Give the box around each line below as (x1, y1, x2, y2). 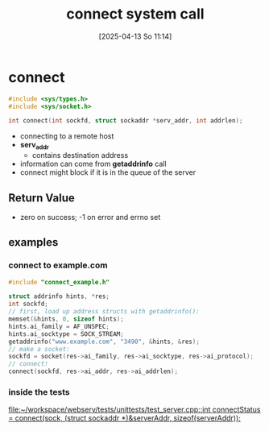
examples (8, 235, 59, 250)
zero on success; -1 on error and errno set (19, 212, 161, 222)
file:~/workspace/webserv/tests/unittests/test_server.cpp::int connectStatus (8, 404, 261, 415)
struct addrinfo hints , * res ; (8, 292, 110, 300)
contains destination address (31, 151, 129, 160)
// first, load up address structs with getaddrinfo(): (8, 308, 200, 316)
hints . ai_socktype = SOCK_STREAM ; (8, 329, 125, 338)
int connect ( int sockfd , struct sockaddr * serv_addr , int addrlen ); (8, 117, 243, 125)
